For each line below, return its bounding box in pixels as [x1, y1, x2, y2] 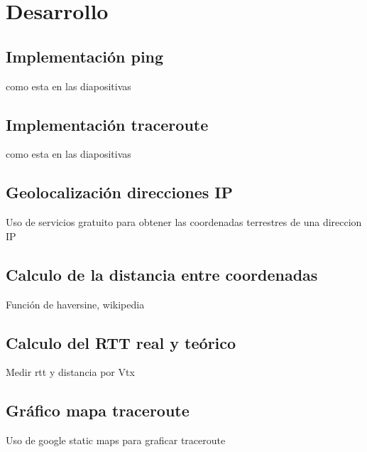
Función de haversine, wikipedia [6, 296, 145, 311]
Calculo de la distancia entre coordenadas [6, 263, 318, 285]
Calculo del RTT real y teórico [6, 331, 236, 353]
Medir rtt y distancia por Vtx [6, 365, 135, 380]
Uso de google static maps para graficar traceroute [6, 433, 226, 448]
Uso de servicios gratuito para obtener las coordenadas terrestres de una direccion [6, 215, 362, 230]
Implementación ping [6, 45, 164, 67]
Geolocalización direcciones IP [6, 181, 233, 203]
